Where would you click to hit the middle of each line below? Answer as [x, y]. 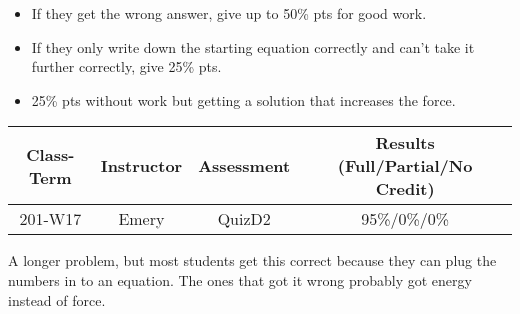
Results [405, 143]
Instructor [141, 166]
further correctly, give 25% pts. [126, 66]
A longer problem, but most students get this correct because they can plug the [252, 260]
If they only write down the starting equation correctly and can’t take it [253, 46]
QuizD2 [244, 219]
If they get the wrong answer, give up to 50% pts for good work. [229, 13]
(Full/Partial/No [405, 166]
